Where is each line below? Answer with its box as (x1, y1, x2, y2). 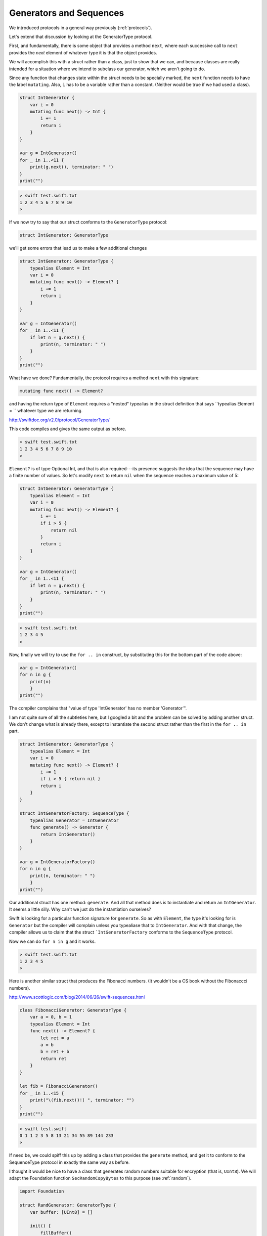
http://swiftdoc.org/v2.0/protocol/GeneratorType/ (9, 417, 110, 423)
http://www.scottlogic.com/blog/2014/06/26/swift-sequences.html (9, 994, 145, 1000)
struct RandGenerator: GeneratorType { (19, 1202, 116, 1208)
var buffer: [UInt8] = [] (30, 1209, 93, 1215)
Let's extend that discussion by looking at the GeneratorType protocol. (9, 34, 153, 40)
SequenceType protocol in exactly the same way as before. (9, 1159, 130, 1165)
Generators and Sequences (9, 7, 124, 18)
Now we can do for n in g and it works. (9, 938, 96, 944)
